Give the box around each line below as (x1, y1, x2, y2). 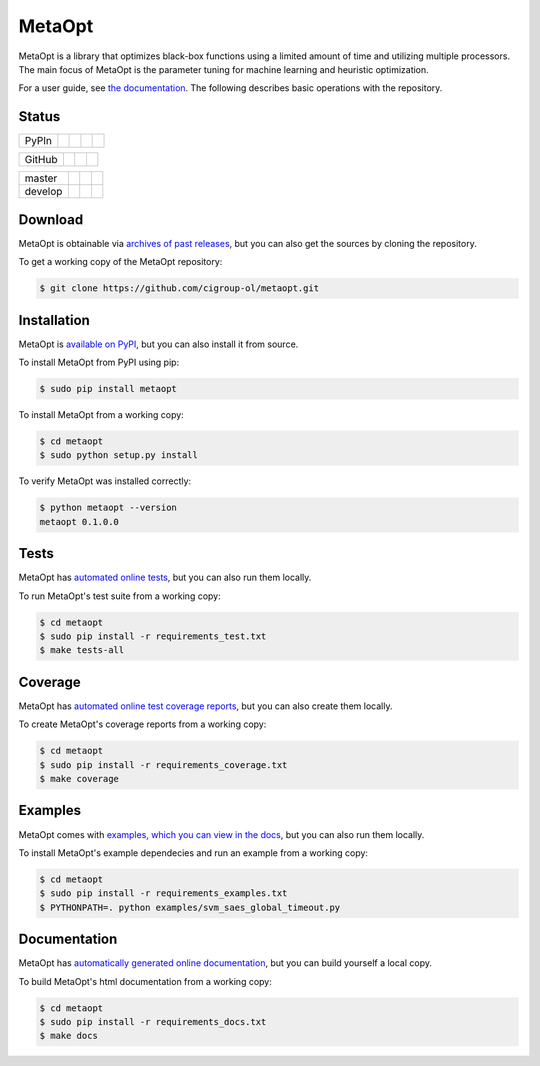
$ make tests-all (39, 645, 125, 656)
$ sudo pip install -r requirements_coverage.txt (39, 759, 288, 770)
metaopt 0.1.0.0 (39, 516, 120, 527)
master (24, 171, 58, 185)
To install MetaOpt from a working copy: (18, 408, 184, 420)
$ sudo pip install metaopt (39, 383, 177, 394)
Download (18, 211, 84, 228)
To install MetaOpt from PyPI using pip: (18, 356, 180, 369)
